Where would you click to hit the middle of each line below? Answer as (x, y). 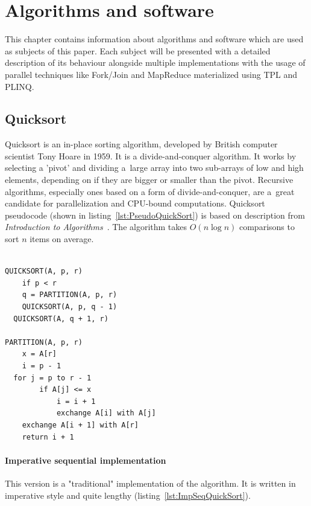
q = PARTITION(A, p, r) (70, 295)
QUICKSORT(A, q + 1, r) (61, 319)
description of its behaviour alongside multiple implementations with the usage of (155, 62)
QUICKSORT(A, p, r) (44, 271)
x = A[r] (39, 354)
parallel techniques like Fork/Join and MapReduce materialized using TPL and (151, 74)
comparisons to (267, 227)
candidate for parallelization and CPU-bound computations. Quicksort (135, 203)
